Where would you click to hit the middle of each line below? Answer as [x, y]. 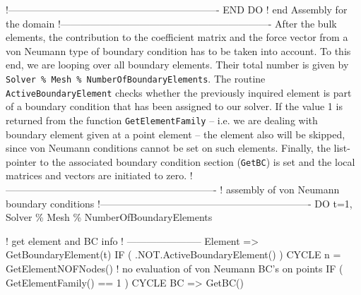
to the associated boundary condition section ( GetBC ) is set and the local [197, 161]
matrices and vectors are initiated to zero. [96, 175]
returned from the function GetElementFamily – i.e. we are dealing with [162, 120]
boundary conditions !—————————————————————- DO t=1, [179, 203]
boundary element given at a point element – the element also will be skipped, [176, 134]
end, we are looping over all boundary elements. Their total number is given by [177, 65]
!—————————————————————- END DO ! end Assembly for [177, 9]
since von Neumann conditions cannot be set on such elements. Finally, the [168, 148]
